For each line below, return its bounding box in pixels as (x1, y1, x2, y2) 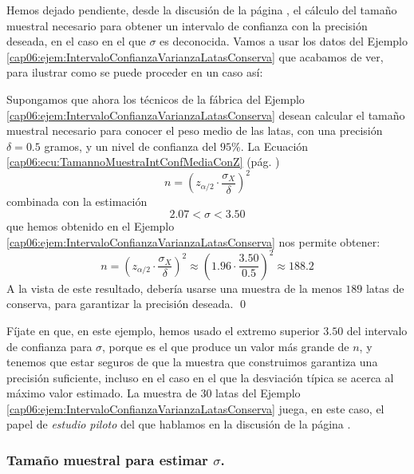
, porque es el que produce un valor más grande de (102, 338, 349, 354)
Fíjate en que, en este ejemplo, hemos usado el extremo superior (6, 322, 320, 338)
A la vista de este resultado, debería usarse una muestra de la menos (6, 279, 342, 296)
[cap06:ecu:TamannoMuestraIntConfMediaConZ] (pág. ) (6, 153, 280, 170)
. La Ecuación (240, 137, 309, 154)
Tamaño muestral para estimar (6, 449, 208, 469)
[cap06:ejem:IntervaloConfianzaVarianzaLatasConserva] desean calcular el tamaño (6, 106, 405, 123)
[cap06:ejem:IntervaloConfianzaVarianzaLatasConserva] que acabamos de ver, (6, 48, 384, 65)
